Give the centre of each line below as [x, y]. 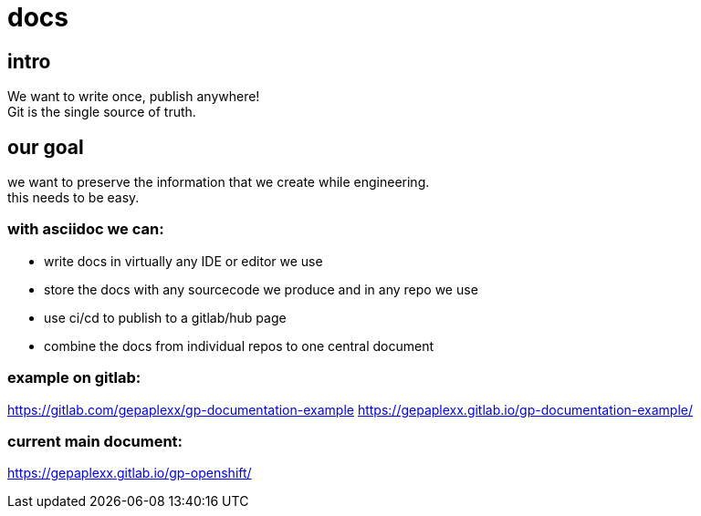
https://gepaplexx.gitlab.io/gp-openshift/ [130, 473]
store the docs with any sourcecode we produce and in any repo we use [261, 289]
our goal [46, 147]
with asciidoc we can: [86, 229]
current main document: [95, 441]
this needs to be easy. [73, 198]
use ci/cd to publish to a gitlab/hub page [165, 317]
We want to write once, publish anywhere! [134, 97]
